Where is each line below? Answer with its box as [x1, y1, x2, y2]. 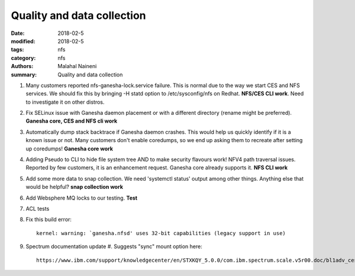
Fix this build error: [25, 216, 72, 223]
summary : [11, 71, 37, 78]
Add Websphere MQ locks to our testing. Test [25, 194, 138, 201]
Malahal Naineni [57, 63, 97, 70]
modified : [11, 37, 35, 44]
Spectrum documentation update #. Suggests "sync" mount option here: [25, 243, 202, 250]
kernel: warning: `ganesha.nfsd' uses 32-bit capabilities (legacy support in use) [36, 230, 286, 236]
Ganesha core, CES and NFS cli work [25, 117, 118, 124]
